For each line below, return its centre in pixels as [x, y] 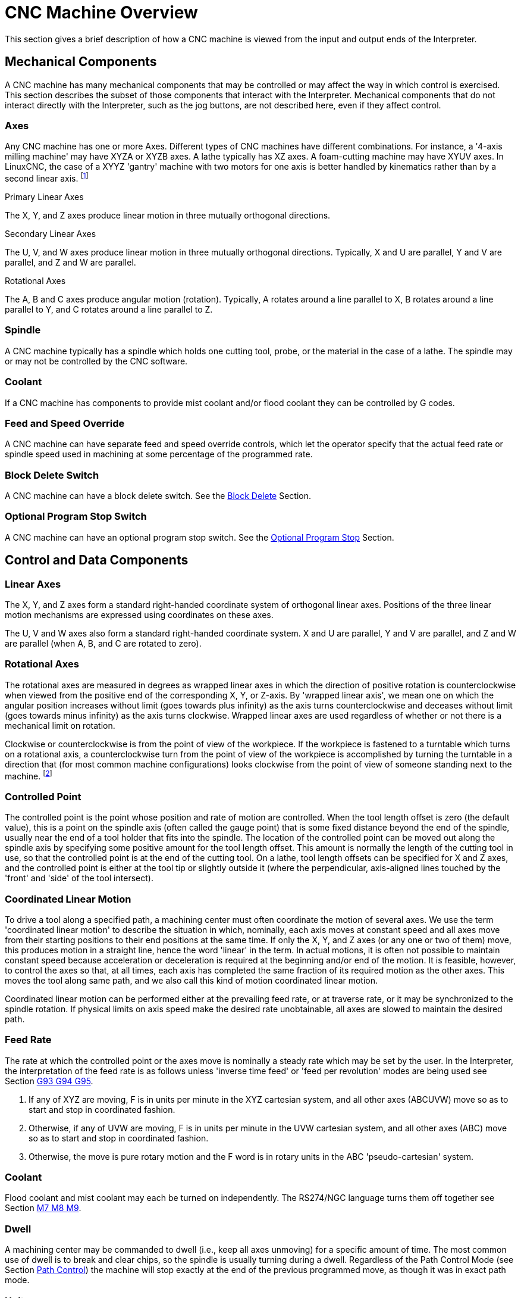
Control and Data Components [97, 560]
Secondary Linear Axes [51, 234]
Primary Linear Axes [44, 197]
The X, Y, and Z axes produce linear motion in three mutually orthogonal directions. [168, 215]
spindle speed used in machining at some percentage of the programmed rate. [159, 454]
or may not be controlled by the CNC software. [96, 361]
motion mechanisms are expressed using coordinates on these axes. [139, 614]
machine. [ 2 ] [29, 775]
